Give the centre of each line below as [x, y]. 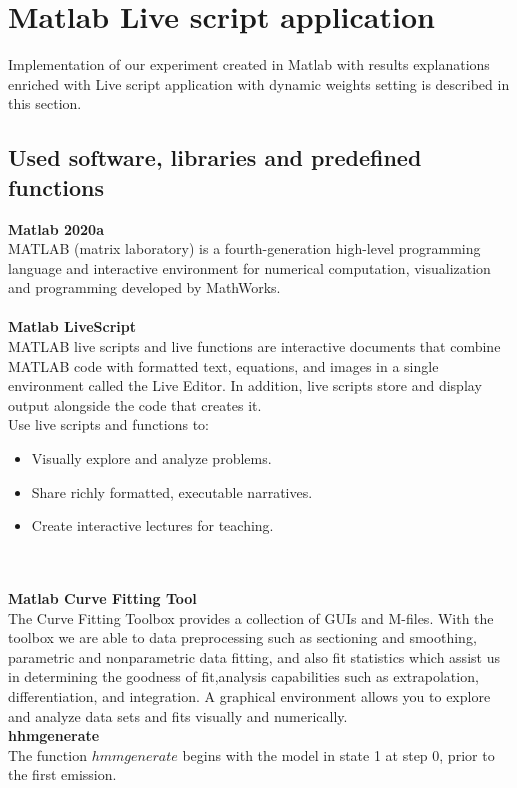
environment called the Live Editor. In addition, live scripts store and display [245, 385]
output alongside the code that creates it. [135, 404]
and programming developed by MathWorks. [144, 287]
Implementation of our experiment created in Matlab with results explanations [249, 64]
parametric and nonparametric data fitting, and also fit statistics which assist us [254, 656]
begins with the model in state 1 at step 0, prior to [338, 754]
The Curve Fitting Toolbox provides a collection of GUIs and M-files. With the [251, 617]
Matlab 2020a [56, 228]
